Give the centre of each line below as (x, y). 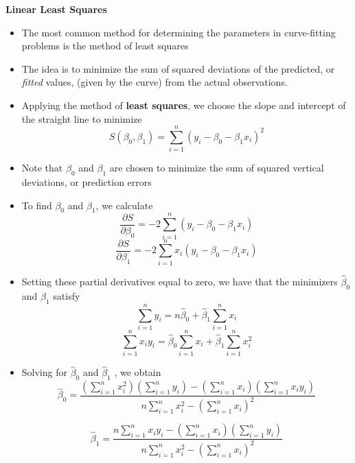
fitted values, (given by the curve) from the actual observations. (154, 82)
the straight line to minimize (82, 118)
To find (37, 205)
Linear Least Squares (56, 9)
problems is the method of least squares (105, 46)
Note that (42, 168)
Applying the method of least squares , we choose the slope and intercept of (184, 105)
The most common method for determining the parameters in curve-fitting (179, 32)
